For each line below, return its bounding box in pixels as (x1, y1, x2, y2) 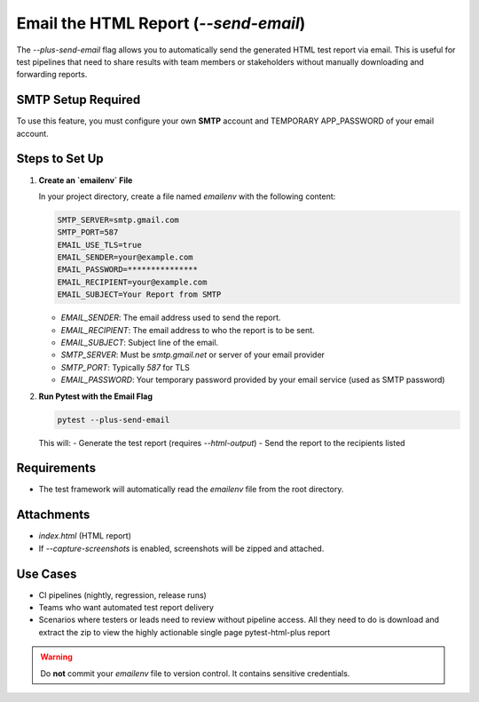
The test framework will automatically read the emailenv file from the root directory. (38, 484, 344, 495)
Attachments (16, 507, 90, 523)
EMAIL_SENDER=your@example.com (57, 252, 194, 262)
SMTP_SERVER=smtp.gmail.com (57, 214, 179, 225)
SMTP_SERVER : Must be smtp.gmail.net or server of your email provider (60, 349, 326, 360)
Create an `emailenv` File (38, 174, 133, 186)
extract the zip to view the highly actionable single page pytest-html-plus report (38, 626, 331, 637)
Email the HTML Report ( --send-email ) (16, 13, 306, 33)
